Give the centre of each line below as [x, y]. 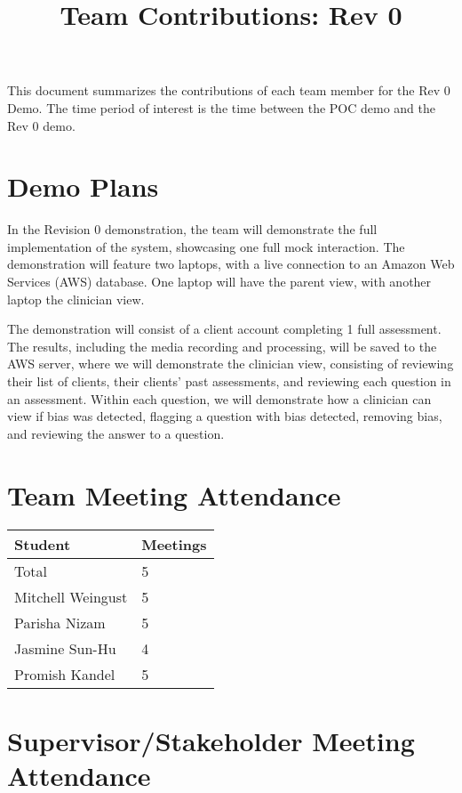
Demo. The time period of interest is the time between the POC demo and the [222, 107]
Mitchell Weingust [71, 596]
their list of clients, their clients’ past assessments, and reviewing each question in [229, 381]
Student [43, 544]
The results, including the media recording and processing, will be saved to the [222, 346]
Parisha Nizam [60, 622]
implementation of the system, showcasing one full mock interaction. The [206, 246]
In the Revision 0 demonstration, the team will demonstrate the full [192, 229]
